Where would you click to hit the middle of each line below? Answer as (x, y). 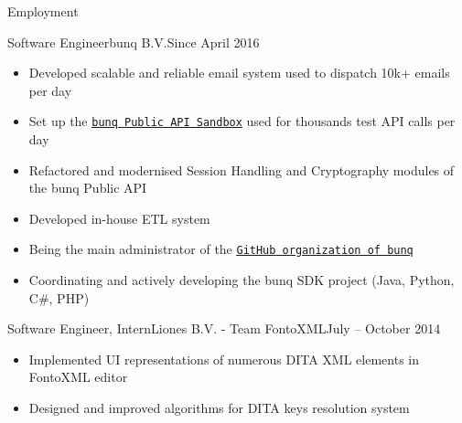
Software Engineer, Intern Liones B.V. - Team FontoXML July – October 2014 (224, 328)
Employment (43, 11)
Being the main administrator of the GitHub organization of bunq (221, 249)
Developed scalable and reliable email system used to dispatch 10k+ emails (239, 73)
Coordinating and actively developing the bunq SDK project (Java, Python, (242, 280)
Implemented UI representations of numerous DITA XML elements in (224, 359)
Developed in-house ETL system (119, 218)
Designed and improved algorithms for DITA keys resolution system (219, 408)
